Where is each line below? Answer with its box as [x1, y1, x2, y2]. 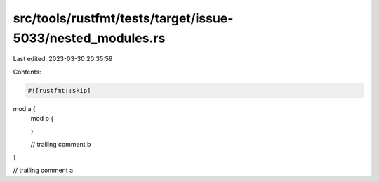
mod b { [30, 115, 54, 123]
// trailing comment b [30, 140, 91, 148]
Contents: [13, 67, 41, 76]
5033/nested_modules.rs [13, 30, 166, 46]
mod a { [13, 104, 36, 112]
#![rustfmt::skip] [27, 86, 91, 94]
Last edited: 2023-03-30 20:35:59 [13, 55, 113, 63]
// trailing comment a [13, 166, 74, 174]
